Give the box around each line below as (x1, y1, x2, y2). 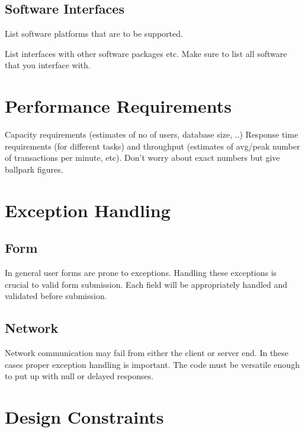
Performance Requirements (5, 94, 232, 118)
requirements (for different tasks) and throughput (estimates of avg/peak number (5, 139, 300, 152)
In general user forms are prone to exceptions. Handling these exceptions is (5, 266, 277, 279)
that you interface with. (5, 59, 91, 71)
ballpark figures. (5, 163, 63, 175)
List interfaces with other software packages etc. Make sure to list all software (5, 47, 287, 59)
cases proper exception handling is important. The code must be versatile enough (5, 358, 300, 370)
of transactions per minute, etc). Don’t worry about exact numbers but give (5, 151, 280, 164)
